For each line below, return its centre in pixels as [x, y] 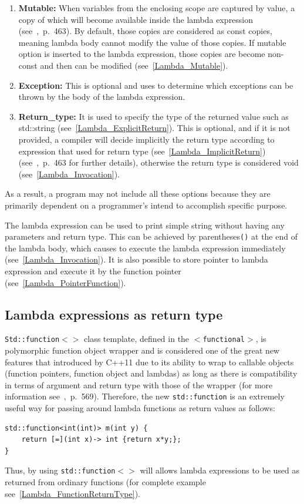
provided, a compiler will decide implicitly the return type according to [146, 139]
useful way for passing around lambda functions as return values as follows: [140, 408]
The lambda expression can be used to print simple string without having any [145, 225]
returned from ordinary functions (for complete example [105, 482]
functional [224, 340]
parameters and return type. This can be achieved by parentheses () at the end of [151, 236]
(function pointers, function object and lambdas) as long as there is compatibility [151, 373]
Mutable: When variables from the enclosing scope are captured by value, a [157, 8]
